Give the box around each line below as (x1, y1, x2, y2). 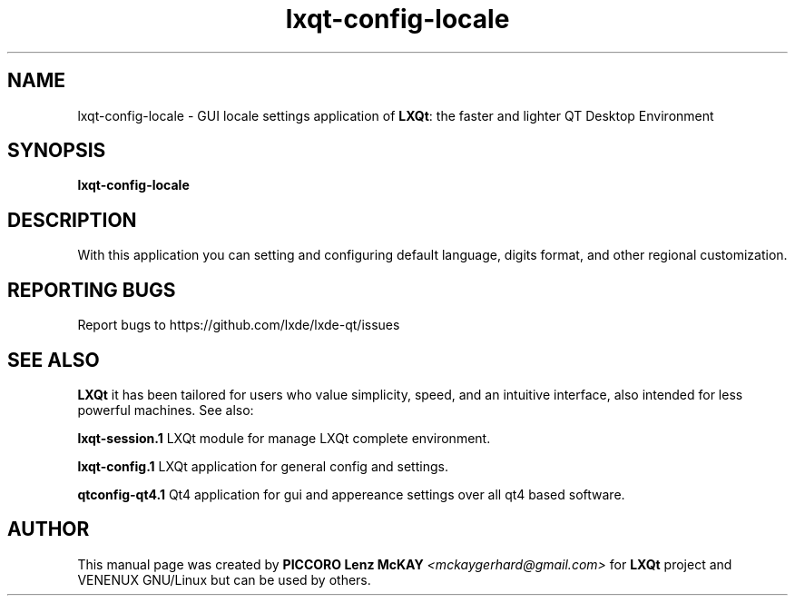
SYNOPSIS (7, 139, 106, 163)
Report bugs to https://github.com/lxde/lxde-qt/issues (77, 317, 400, 333)
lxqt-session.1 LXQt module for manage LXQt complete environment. (77, 430, 491, 446)
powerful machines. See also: (77, 401, 254, 418)
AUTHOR (7, 518, 90, 541)
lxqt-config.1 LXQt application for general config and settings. (77, 458, 448, 474)
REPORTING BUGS (7, 278, 176, 301)
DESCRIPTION (7, 208, 137, 232)
